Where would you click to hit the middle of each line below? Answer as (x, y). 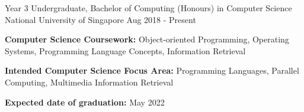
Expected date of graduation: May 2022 (85, 102)
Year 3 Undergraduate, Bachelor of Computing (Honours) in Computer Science (148, 8)
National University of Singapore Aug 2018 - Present (100, 19)
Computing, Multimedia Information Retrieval (89, 82)
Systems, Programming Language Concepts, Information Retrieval (125, 50)
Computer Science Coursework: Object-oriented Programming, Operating (147, 39)
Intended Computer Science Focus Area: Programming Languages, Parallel (152, 70)
